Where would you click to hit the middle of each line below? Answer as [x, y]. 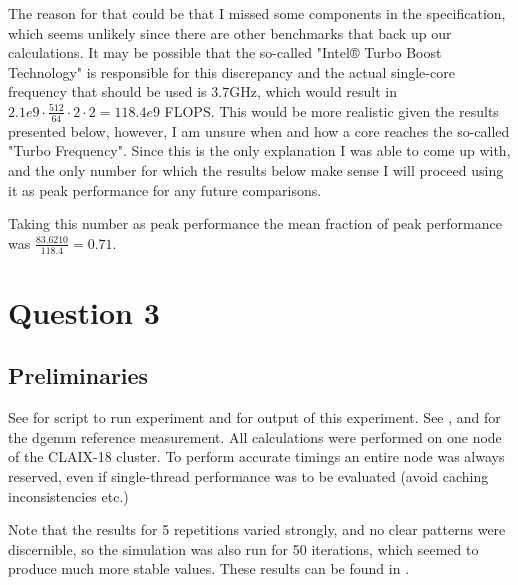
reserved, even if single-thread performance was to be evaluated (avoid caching [248, 475]
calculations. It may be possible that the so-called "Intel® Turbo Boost [225, 52]
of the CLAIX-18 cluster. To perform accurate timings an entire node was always [256, 456]
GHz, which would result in [313, 91]
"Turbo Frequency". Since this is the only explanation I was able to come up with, [259, 150]
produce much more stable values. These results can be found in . [209, 568]
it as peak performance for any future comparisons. [165, 189]
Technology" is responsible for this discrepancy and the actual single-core [231, 71]
